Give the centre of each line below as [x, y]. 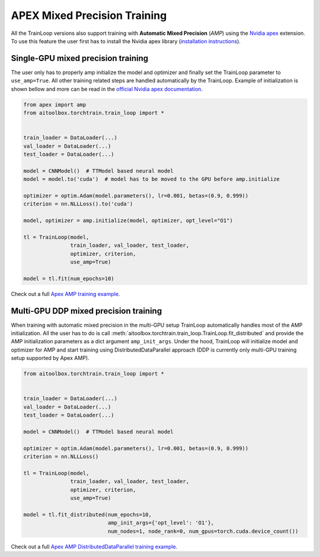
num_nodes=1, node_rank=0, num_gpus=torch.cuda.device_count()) [203, 531]
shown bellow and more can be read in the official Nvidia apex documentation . [107, 89]
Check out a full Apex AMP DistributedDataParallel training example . [94, 546]
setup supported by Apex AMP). [50, 358]
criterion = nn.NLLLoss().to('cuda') [78, 204]
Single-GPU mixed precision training [80, 58]
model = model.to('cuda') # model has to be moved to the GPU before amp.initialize [151, 179]
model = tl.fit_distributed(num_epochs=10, [88, 514]
